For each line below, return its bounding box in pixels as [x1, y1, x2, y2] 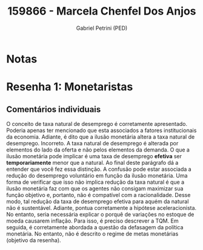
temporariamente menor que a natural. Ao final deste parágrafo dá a [6, 159, 179, 166]
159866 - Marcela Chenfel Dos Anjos [7, 4, 196, 18]
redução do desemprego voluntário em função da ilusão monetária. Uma [6, 172, 188, 179]
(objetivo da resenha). [6, 236, 62, 244]
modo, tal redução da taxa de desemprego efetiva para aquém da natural [6, 198, 189, 205]
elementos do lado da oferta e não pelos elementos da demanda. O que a [6, 146, 190, 153]
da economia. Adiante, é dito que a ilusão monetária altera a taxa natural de [6, 133, 195, 141]
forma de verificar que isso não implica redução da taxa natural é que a [6, 178, 185, 186]
